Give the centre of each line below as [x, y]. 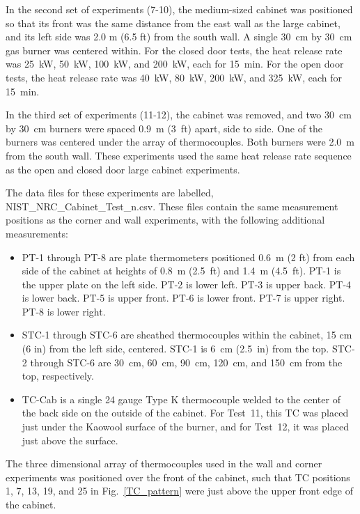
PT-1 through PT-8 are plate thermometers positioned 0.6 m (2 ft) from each [188, 257]
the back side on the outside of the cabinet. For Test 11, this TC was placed [185, 413]
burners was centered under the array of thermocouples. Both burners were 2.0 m [180, 142]
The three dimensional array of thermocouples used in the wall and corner [164, 464]
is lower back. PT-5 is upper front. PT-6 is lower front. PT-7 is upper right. [183, 298]
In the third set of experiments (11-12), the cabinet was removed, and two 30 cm [179, 115]
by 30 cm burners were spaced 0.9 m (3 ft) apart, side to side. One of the [164, 128]
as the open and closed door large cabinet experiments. [123, 169]
